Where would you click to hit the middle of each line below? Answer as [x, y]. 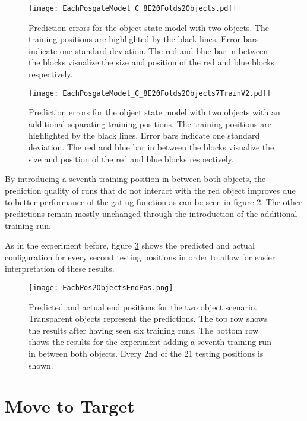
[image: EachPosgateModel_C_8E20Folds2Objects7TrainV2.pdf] [150, 93]
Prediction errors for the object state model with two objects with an [154, 112]
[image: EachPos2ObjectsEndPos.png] [101, 288]
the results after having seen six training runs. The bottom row [144, 330]
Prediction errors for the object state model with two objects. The [149, 27]
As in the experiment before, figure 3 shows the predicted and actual [130, 245]
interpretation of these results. [60, 268]
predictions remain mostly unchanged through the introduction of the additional [151, 214]
